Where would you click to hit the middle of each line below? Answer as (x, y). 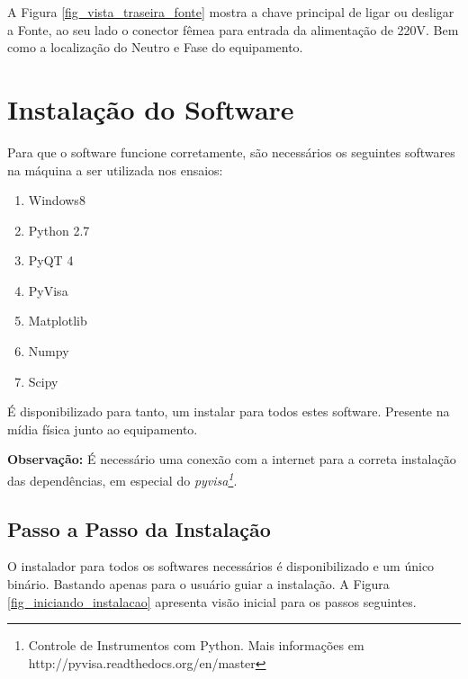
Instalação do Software (151, 108)
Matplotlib (58, 321)
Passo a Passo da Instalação (139, 528)
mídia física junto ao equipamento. (103, 429)
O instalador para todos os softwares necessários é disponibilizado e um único (221, 566)
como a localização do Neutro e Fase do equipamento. (155, 47)
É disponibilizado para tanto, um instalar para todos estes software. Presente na (229, 411)
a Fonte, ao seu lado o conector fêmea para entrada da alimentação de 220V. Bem (233, 29)
